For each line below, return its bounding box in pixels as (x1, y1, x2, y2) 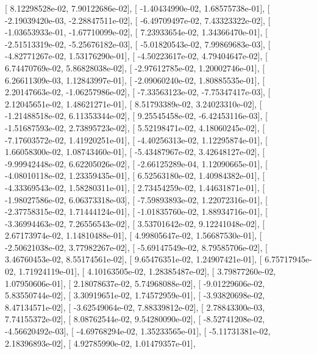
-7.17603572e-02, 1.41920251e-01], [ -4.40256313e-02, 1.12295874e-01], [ (5, 133, 268, 146)
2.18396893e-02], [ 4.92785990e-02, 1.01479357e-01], (5, 336, 196, 349)
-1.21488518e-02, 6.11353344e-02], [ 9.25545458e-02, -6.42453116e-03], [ (5, 109, 268, 122)
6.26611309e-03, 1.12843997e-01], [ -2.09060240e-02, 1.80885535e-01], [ (5, 73, 265, 86)
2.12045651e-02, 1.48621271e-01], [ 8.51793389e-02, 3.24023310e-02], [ (5, 97, 262, 110)
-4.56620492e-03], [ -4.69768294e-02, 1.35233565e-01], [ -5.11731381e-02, (5, 325, 271, 338)
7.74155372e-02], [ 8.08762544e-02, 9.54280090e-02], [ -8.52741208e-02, (5, 312, 265, 325)
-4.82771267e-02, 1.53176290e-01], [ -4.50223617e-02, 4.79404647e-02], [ (5, 49, 268, 62)
